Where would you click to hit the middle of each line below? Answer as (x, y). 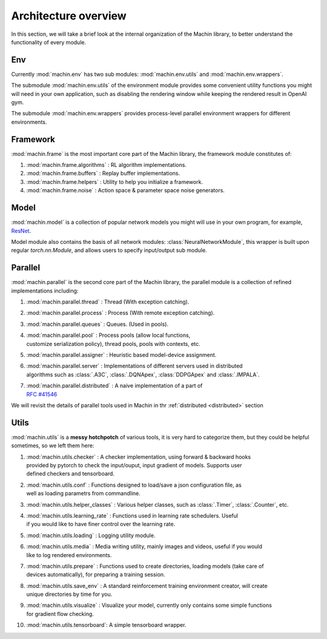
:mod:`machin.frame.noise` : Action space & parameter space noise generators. (126, 191)
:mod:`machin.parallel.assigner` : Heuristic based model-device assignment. (121, 354)
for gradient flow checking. (60, 614)
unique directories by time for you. (69, 594)
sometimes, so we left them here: (53, 445)
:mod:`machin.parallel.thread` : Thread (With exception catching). (108, 302)
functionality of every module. (49, 42)
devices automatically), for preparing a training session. (96, 575)
